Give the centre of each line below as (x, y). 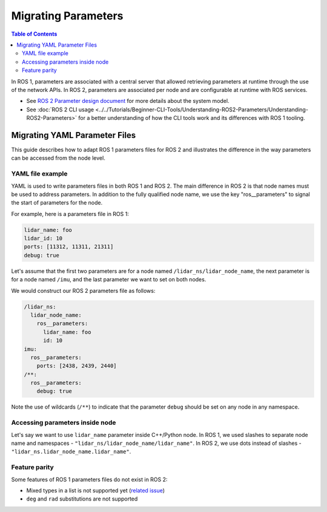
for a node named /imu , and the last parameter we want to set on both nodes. (109, 280)
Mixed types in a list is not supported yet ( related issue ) (96, 490)
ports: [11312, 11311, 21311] (69, 247)
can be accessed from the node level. (58, 158)
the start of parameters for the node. (57, 203)
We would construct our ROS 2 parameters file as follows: (83, 290)
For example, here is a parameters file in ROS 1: (70, 214)
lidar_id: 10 (43, 238)
